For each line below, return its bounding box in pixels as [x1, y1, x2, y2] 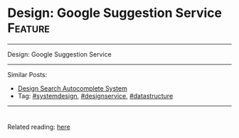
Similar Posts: [7, 70, 48, 79]
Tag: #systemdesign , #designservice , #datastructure [17, 91, 174, 100]
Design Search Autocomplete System [17, 84, 128, 93]
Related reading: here [7, 122, 70, 131]
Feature [7, 20, 51, 36]
